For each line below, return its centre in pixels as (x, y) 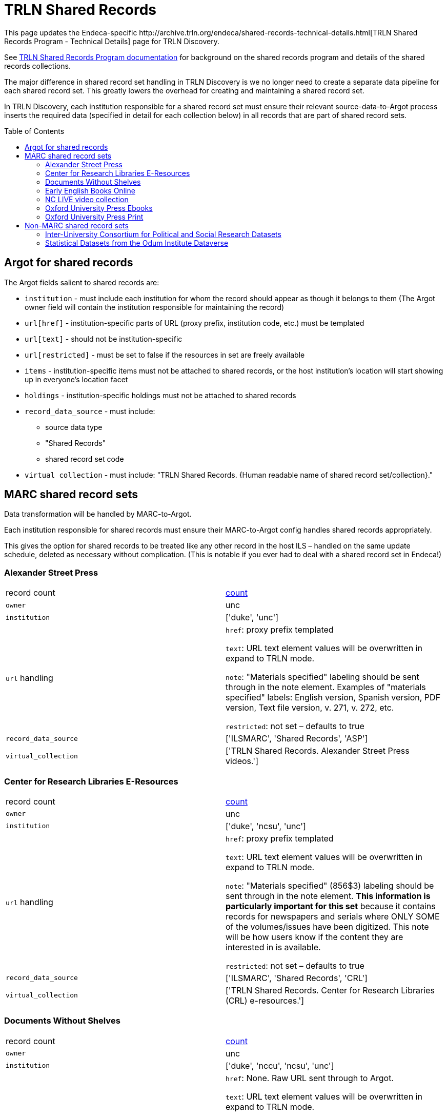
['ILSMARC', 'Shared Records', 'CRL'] (297, 978)
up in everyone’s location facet (76, 379)
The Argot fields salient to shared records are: (82, 282)
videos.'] (242, 761)
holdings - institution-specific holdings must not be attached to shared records (160, 395)
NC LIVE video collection (87, 199)
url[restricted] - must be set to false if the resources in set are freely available (165, 355)
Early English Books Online (90, 190)
